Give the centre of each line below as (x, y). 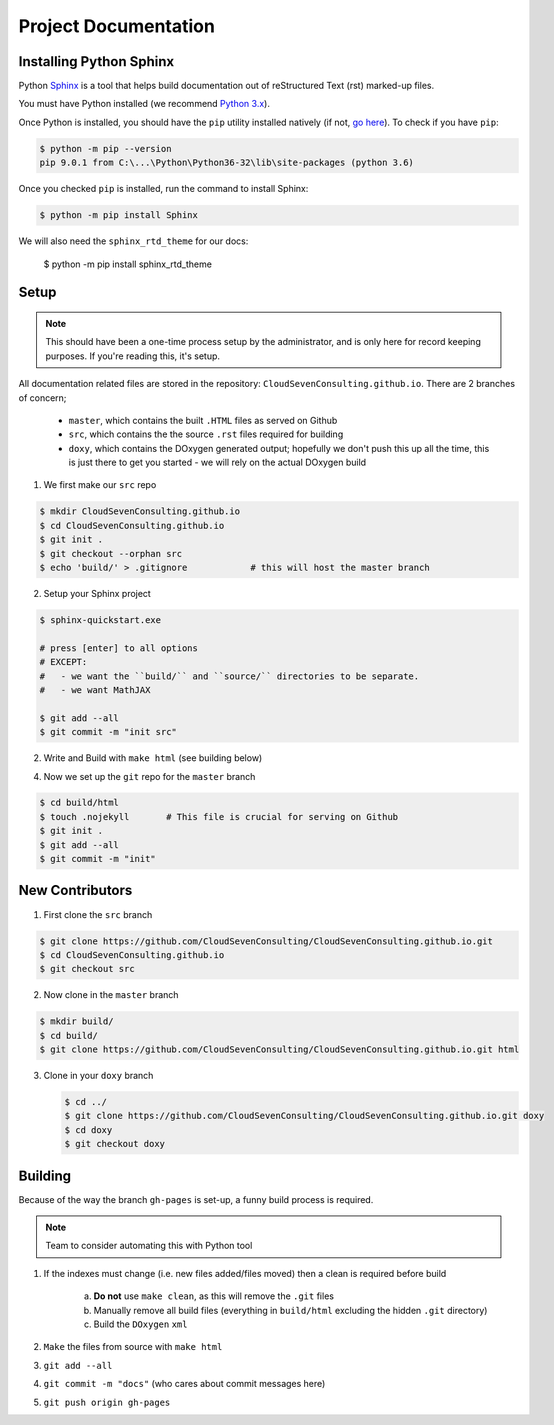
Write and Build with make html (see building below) (153, 758)
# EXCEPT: (63, 662)
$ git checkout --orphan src (111, 553)
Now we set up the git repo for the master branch (149, 776)
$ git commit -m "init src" (108, 732)
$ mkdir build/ (76, 1021)
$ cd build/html (79, 803)
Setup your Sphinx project (97, 594)
